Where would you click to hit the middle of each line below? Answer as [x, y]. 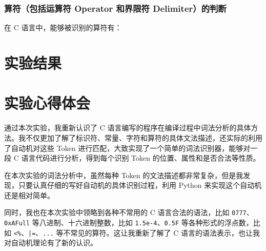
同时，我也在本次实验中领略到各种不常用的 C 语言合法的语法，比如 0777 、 [129, 212]
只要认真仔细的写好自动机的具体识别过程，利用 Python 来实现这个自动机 [140, 185]
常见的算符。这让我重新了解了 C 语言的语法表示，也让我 [165, 232]
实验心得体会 [47, 103]
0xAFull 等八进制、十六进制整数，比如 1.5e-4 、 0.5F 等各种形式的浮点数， [129, 223]
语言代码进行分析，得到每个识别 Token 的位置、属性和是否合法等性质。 [141, 158]
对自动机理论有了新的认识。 [51, 243]
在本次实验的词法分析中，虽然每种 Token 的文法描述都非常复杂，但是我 [124, 175]
